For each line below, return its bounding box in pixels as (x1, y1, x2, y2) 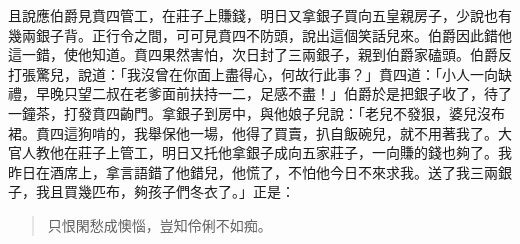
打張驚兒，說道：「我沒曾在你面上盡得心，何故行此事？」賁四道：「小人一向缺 (8, 63, 512, 84)
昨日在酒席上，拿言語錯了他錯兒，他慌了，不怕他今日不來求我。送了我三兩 (8, 161, 498, 182)
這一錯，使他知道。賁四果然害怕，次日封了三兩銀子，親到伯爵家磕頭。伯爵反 (8, 44, 512, 65)
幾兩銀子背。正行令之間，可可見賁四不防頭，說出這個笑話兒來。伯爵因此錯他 (8, 24, 512, 45)
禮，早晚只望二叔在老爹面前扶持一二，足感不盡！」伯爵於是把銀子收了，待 (8, 83, 498, 104)
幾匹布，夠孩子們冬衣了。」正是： (77, 181, 295, 202)
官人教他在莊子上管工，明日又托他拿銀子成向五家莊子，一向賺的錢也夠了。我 (8, 142, 512, 163)
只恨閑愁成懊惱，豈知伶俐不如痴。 (47, 214, 272, 235)
